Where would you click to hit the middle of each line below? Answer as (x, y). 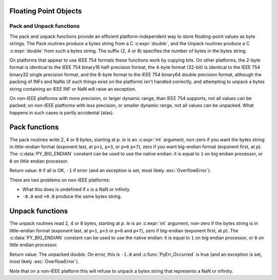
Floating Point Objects (46, 11)
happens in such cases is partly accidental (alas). (62, 112)
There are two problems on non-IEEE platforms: (60, 180)
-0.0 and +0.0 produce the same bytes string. (72, 196)
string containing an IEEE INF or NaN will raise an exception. (73, 89)
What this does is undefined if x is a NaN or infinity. (76, 189)
